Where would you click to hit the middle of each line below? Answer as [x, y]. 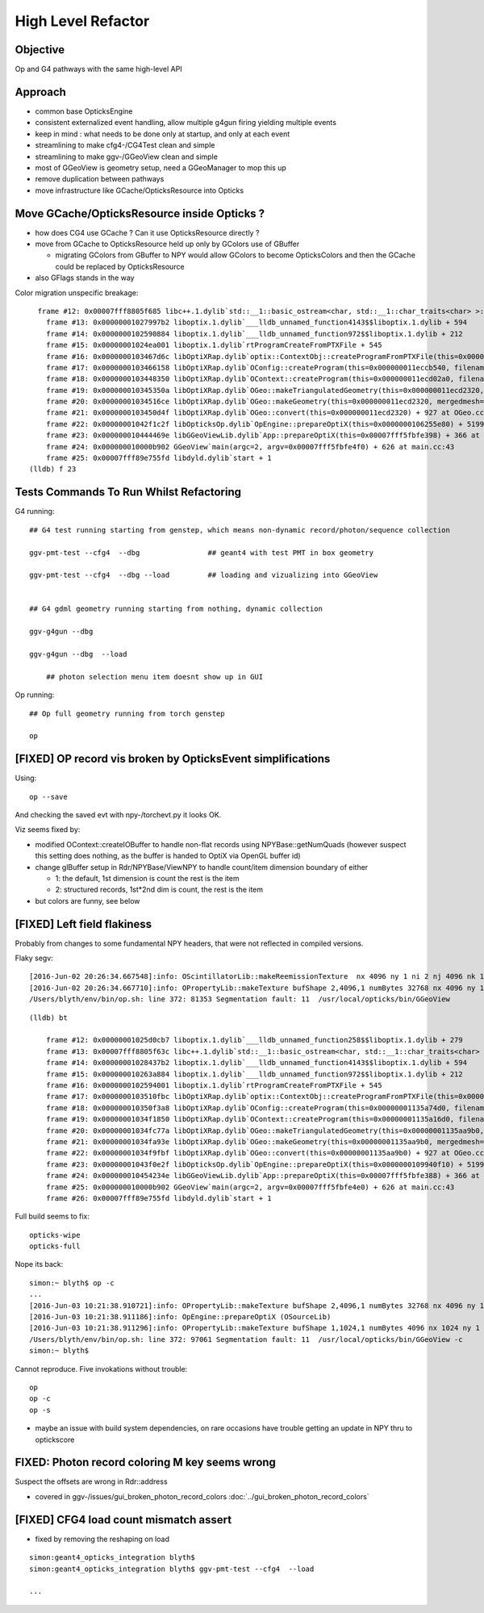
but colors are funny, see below [88, 901]
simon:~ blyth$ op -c [72, 1283]
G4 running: [35, 512]
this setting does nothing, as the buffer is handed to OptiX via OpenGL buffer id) [168, 856]
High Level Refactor [82, 21]
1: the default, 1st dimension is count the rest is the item [147, 878]
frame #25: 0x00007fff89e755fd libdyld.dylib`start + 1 [159, 458]
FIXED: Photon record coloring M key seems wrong [145, 1463]
